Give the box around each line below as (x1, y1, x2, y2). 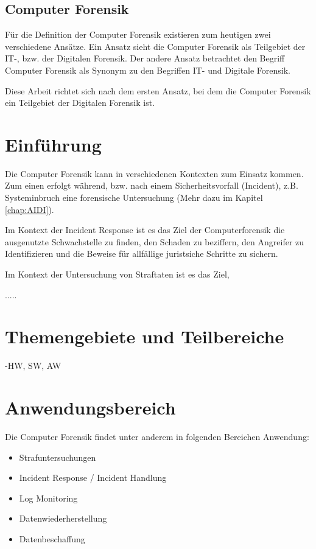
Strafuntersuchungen (19, 450, 96, 463)
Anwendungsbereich (5, 395, 176, 420)
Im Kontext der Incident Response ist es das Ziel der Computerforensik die (5, 223, 285, 236)
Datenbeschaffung (19, 533, 85, 545)
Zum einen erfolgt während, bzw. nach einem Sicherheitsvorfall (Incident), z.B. (5, 179, 298, 192)
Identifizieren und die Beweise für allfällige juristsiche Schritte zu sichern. (5, 247, 278, 260)
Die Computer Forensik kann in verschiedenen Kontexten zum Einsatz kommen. (5, 167, 304, 180)
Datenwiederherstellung (19, 512, 107, 525)
